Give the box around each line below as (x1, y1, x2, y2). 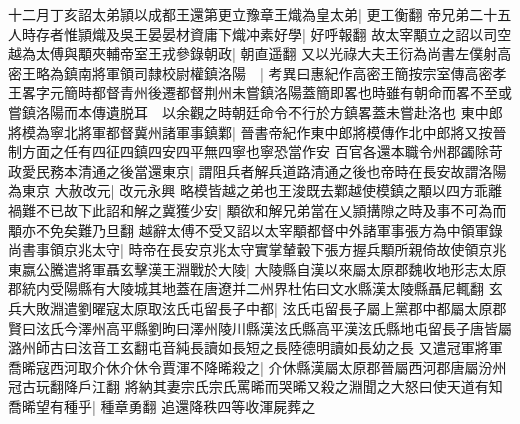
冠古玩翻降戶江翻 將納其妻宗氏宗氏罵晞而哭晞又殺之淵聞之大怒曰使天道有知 (8, 376, 503, 397)
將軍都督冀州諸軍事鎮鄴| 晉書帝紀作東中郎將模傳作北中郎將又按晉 (77, 121, 507, 142)
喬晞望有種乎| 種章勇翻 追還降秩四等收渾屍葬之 (8, 395, 316, 416)
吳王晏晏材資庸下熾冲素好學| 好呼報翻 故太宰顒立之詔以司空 (119, 23, 512, 44)
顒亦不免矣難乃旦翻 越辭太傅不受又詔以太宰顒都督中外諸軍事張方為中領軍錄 (8, 219, 503, 240)
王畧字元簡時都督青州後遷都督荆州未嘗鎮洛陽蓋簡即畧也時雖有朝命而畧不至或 (8, 82, 512, 103)
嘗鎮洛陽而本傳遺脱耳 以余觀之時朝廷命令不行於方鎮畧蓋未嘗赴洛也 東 (8, 101, 475, 122)
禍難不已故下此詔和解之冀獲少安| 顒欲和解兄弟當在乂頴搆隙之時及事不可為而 (8, 199, 507, 220)
